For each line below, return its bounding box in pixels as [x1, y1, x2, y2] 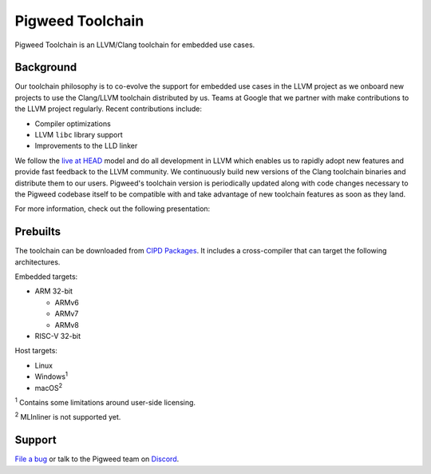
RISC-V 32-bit [34, 332, 81, 341]
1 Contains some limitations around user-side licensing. [14, 396, 196, 407]
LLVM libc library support [34, 130, 123, 140]
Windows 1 [34, 370, 68, 381]
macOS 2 [34, 381, 63, 392]
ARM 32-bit [34, 286, 73, 296]
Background [14, 61, 77, 74]
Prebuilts [14, 225, 61, 239]
